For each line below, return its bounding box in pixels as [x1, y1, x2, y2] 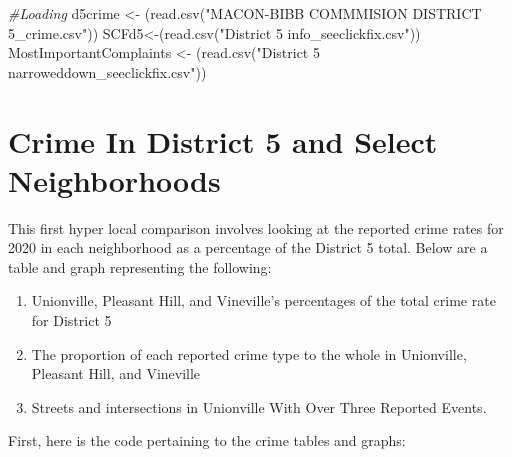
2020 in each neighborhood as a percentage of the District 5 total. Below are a [8, 237, 488, 258]
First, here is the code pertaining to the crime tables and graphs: [8, 430, 406, 451]
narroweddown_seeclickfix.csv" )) [8, 61, 207, 82]
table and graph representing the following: [8, 256, 272, 277]
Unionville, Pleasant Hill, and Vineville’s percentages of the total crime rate [31, 290, 496, 311]
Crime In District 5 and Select [8, 120, 438, 161]
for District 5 [31, 310, 112, 331]
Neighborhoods [8, 159, 221, 200]
